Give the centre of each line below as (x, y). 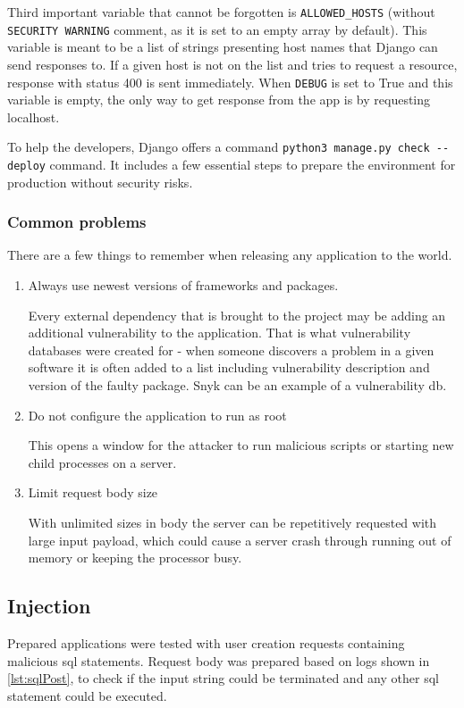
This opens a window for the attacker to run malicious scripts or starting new (241, 445)
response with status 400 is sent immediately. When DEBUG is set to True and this (230, 82)
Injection (49, 606)
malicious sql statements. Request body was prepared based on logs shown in (219, 660)
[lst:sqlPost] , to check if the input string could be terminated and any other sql (223, 678)
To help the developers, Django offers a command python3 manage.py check (219, 147)
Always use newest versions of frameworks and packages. (183, 285)
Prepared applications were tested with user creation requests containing (206, 642)
